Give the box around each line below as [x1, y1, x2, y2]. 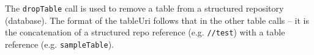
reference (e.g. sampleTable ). [5, 37, 114, 50]
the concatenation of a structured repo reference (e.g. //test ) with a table [5, 26, 285, 38]
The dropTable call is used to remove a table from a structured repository [5, 2, 284, 14]
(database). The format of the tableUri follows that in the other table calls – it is [5, 13, 310, 26]
